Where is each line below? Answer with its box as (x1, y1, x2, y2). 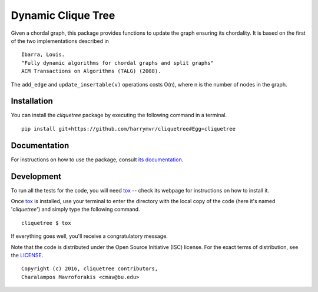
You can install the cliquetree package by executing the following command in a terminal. (11, 112, 227, 119)
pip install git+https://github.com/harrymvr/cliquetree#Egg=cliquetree (21, 125, 236, 132)
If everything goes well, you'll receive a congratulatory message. (11, 233, 168, 240)
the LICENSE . (11, 251, 44, 258)
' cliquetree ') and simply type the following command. (11, 206, 141, 213)
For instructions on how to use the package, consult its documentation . (11, 156, 184, 163)
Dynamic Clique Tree (11, 9, 115, 22)
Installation (11, 96, 53, 106)
